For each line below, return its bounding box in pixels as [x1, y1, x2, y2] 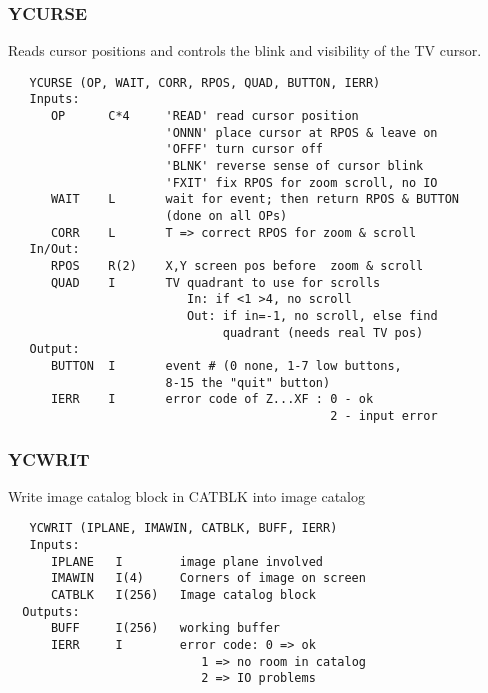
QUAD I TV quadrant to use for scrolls [50, 275, 381, 290]
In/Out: [29, 242, 80, 257]
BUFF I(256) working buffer [50, 621, 281, 636]
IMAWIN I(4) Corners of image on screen [50, 571, 366, 586]
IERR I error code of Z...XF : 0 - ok [50, 392, 374, 407]
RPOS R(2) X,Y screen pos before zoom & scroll [50, 259, 424, 274]
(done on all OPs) [165, 209, 288, 224]
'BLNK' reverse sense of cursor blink [165, 159, 424, 174]
